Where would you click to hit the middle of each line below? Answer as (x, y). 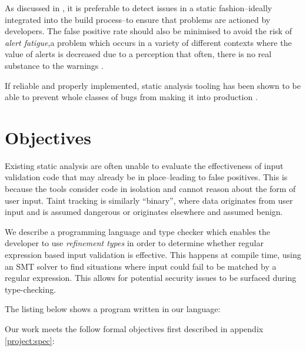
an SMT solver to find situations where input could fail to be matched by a (141, 266)
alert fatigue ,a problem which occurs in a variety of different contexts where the (148, 42)
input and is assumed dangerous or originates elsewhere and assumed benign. (144, 212)
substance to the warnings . (54, 65)
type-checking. (31, 289)
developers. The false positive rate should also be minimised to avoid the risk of (148, 31)
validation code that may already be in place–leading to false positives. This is (146, 177)
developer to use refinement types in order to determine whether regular (134, 243)
